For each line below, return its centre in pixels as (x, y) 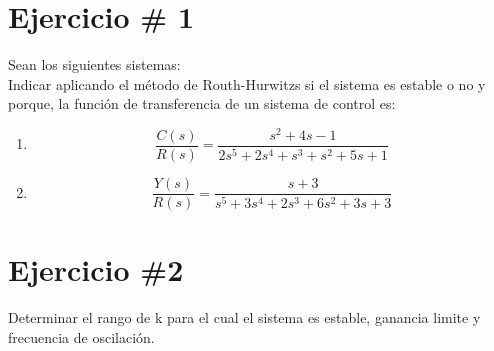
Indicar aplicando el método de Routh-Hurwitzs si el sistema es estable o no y (247, 83)
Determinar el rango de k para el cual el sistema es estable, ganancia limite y (244, 317)
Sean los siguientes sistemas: (94, 64)
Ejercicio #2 (96, 269)
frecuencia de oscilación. (81, 336)
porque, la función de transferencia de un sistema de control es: (202, 103)
